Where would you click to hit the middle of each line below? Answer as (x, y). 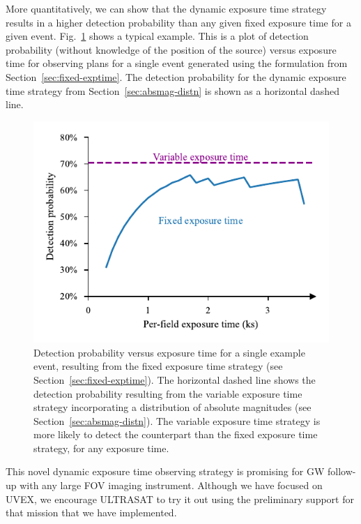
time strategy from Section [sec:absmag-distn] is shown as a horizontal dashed (173, 90)
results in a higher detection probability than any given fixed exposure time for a (178, 22)
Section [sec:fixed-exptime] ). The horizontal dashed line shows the (175, 379)
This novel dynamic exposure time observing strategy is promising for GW (165, 471)
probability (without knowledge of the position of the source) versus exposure (171, 49)
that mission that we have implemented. (91, 512)
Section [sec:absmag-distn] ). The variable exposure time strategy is (177, 420)
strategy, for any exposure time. (101, 448)
